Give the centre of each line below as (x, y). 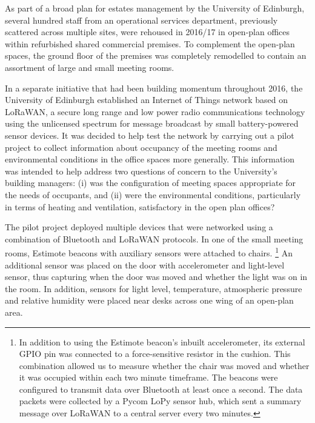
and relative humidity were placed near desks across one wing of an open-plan (149, 300)
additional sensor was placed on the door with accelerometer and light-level (145, 265)
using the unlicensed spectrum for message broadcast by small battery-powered (152, 123)
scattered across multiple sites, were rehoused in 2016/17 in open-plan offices (148, 32)
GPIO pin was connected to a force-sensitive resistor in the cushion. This (155, 354)
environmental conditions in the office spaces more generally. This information (150, 159)
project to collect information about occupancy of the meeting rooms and (141, 147)
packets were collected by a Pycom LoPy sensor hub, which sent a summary (160, 401)
